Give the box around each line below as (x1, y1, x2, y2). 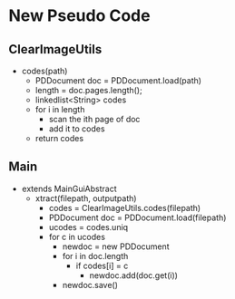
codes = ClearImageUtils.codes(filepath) (48, 202, 201, 213)
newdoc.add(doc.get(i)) (89, 269, 179, 281)
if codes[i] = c (75, 260, 129, 271)
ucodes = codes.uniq (48, 221, 129, 232)
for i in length (34, 104, 85, 114)
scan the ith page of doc (48, 114, 141, 124)
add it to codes (48, 123, 105, 134)
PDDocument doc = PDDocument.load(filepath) (48, 212, 227, 223)
